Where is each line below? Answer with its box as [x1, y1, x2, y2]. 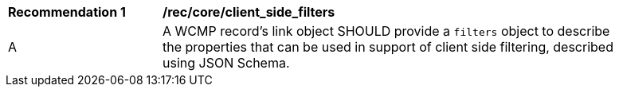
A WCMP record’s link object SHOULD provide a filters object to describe [163, 23, 610, 39]
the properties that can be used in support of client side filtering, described [163, 39, 613, 55]
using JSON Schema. [163, 55, 290, 71]
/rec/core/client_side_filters [163, 4, 335, 20]
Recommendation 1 [8, 4, 126, 20]
